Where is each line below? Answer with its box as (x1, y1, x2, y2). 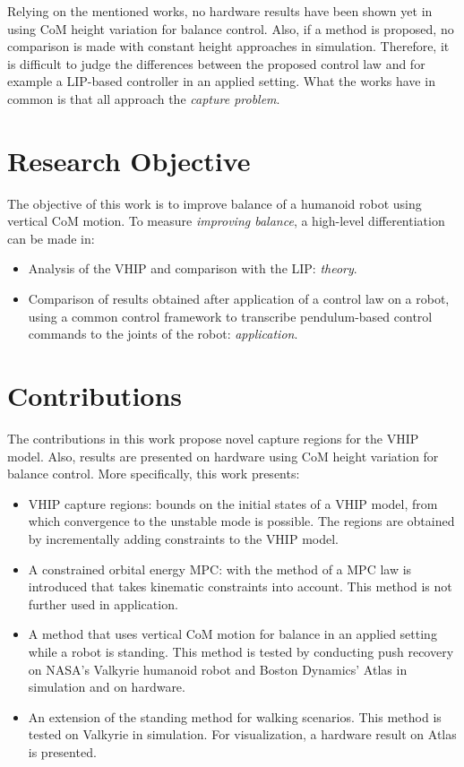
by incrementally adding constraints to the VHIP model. (28, 529, 339, 547)
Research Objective (7, 142, 251, 178)
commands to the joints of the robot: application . (28, 324, 298, 343)
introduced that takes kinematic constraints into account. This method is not (28, 577, 452, 596)
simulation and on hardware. (28, 677, 185, 696)
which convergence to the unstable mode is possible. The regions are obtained (28, 512, 455, 530)
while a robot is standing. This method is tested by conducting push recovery (28, 642, 454, 660)
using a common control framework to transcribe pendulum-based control (28, 306, 433, 325)
